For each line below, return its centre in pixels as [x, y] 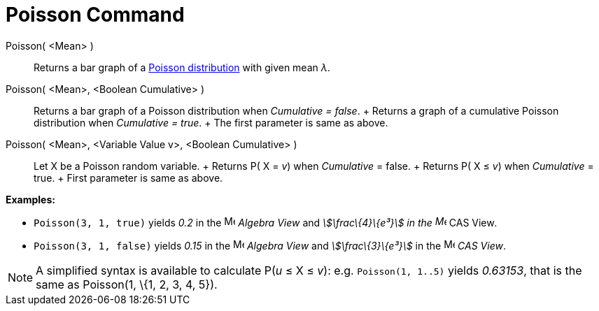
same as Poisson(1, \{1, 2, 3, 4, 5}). [127, 284]
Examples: [30, 199]
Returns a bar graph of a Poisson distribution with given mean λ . [182, 67]
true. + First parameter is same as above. [128, 178]
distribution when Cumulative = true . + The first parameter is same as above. [211, 122]
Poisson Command [95, 15]
